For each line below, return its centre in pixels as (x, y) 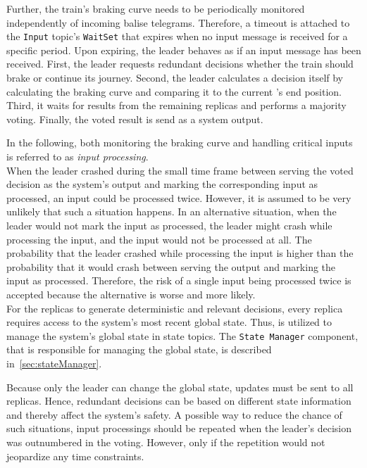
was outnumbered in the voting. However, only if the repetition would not (166, 442)
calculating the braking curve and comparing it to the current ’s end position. (174, 91)
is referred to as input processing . (77, 156)
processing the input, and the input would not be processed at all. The (159, 239)
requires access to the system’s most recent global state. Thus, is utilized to (169, 322)
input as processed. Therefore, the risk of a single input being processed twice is (179, 280)
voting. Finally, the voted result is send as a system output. (135, 119)
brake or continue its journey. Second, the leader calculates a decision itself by (175, 78)
